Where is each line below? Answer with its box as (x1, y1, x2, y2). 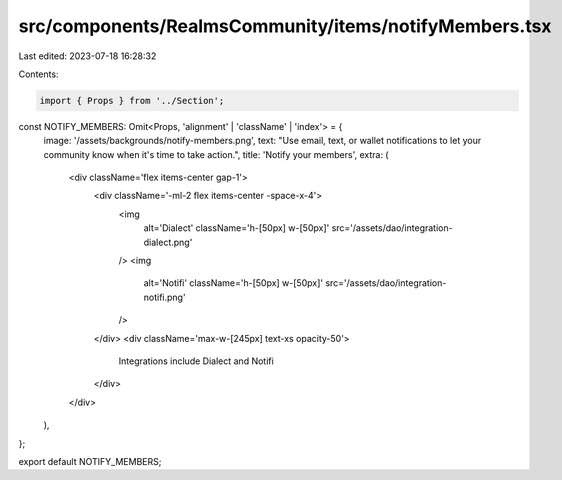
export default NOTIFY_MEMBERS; (18, 455, 162, 467)
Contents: (18, 68, 59, 80)
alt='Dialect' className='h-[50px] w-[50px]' (143, 222, 330, 234)
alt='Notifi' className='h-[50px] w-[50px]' (143, 277, 324, 289)
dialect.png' (143, 236, 193, 248)
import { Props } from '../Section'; (39, 95, 225, 106)
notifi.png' (143, 291, 186, 303)
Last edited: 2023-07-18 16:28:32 (18, 50, 157, 62)
